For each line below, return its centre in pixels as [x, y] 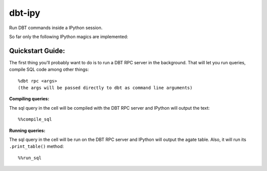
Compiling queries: [29, 99]
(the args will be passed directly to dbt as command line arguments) [105, 88]
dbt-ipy [25, 13]
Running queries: [27, 130]
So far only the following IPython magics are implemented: [69, 37]
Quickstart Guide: [37, 51]
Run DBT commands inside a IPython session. [56, 28]
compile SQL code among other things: [49, 70]
